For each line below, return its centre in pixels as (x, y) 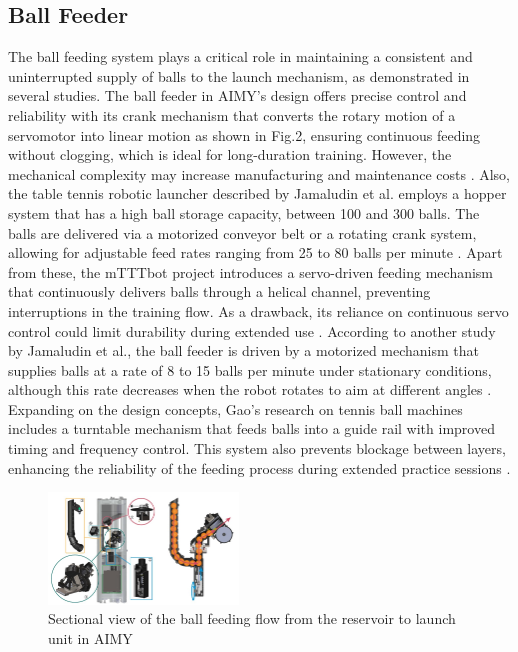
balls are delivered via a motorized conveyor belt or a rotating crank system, (242, 232)
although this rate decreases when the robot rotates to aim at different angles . (250, 389)
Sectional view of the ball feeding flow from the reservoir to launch (252, 618)
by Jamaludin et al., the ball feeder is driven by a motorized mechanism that (244, 350)
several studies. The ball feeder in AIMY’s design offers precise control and (237, 95)
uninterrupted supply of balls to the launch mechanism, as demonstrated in (239, 75)
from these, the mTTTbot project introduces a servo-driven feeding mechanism (251, 271)
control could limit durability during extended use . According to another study (252, 330)
